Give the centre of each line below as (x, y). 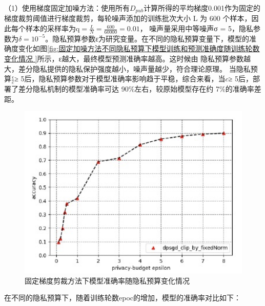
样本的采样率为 (50, 28)
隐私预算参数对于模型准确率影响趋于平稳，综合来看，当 (132, 79)
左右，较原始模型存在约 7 (177, 89)
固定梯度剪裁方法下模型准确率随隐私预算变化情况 (107, 280)
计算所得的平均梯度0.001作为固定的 (202, 8)
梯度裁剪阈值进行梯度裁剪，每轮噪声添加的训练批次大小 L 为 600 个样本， (128, 18)
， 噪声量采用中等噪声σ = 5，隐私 (197, 28)
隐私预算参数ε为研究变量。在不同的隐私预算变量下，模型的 (151, 38)
